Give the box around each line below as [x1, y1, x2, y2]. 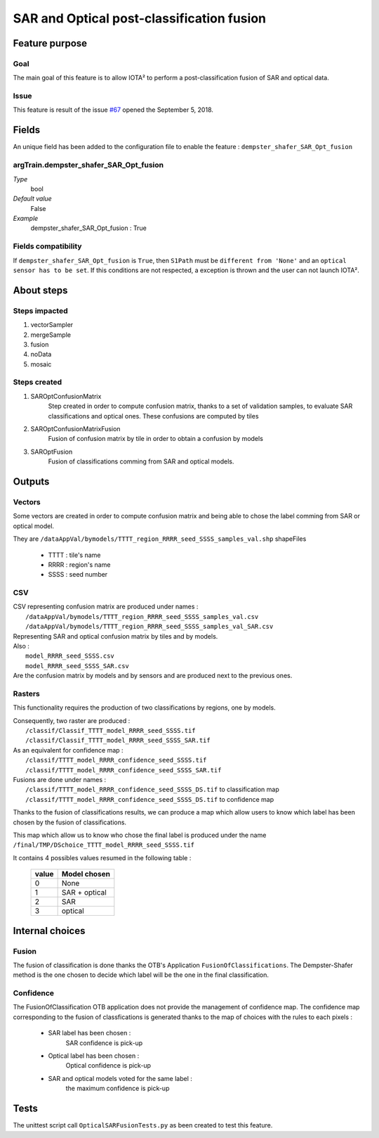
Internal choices [13, 925, 86, 937]
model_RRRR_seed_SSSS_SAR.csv [25, 662, 130, 670]
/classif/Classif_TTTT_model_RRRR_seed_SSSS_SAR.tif [25, 736, 211, 745]
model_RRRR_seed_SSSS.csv [25, 652, 115, 660]
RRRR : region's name [48, 560, 111, 569]
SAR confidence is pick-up [65, 1038, 143, 1047]
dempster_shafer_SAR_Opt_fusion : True [30, 224, 147, 232]
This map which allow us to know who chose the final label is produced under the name [13, 831, 267, 839]
